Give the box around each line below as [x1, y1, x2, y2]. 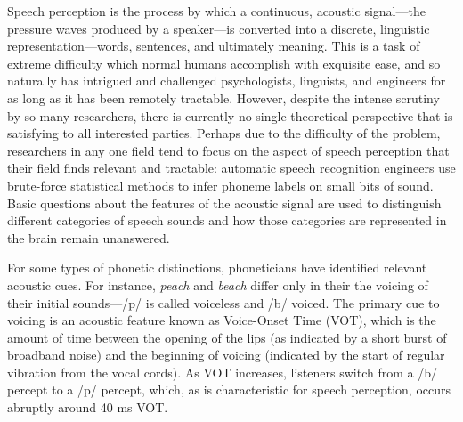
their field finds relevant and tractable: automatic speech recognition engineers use [7, 158, 456, 177]
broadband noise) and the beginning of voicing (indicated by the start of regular [7, 345, 445, 364]
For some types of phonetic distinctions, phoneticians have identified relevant [7, 258, 427, 277]
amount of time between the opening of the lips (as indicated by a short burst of [7, 328, 447, 346]
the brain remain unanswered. [7, 228, 170, 247]
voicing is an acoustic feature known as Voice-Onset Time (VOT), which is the [7, 311, 436, 329]
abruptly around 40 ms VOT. [7, 398, 168, 417]
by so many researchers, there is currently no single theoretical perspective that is [7, 106, 453, 125]
